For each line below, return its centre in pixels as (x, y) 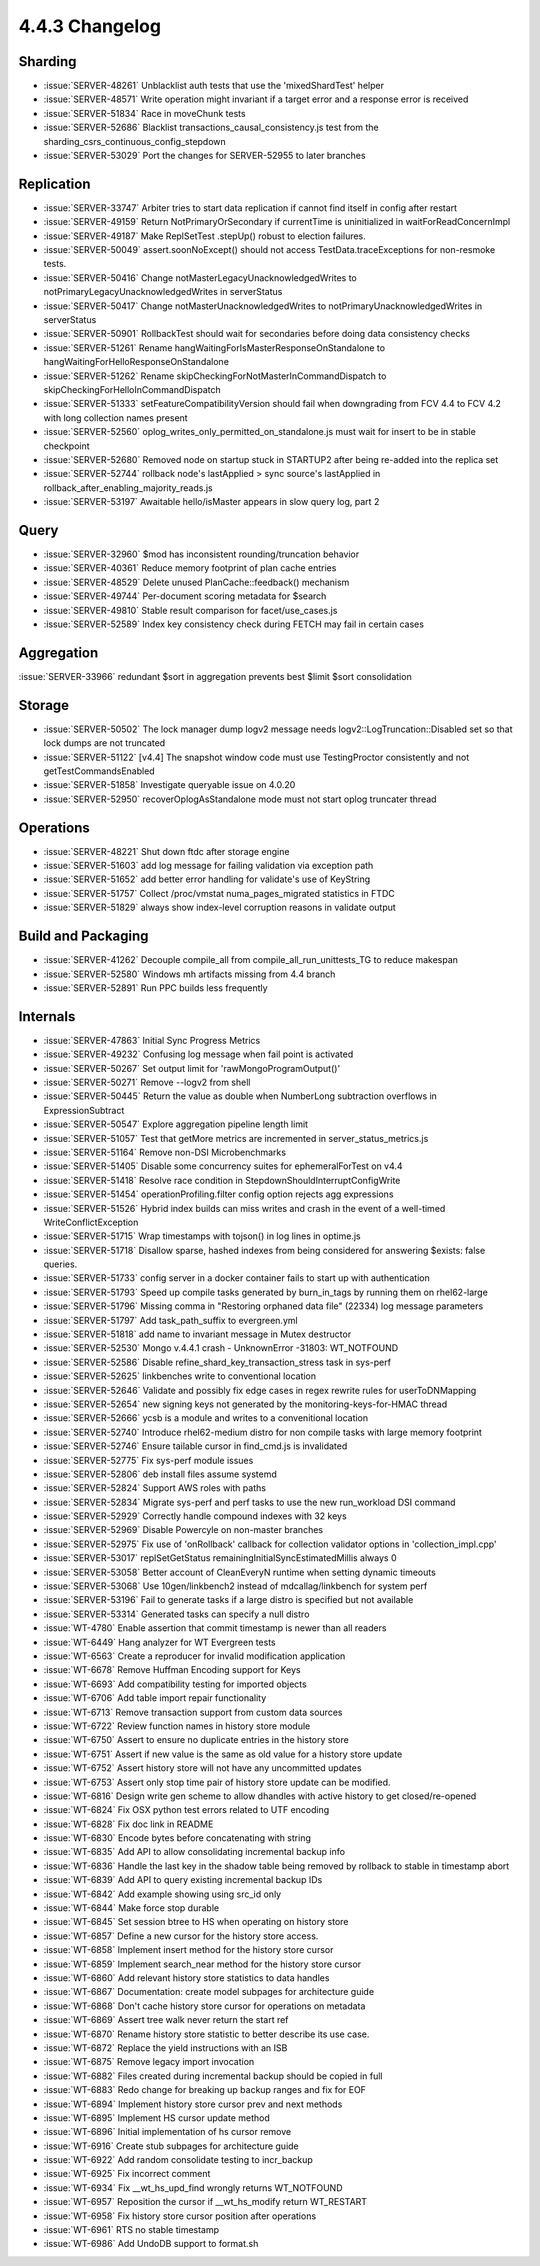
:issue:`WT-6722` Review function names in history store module (177, 1726)
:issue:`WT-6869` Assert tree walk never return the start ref (166, 2020)
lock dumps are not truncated (104, 743)
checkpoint (66, 446)
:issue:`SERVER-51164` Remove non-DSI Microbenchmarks (165, 1152)
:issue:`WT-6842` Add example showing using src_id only (162, 1894)
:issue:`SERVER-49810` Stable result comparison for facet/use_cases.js (190, 610)
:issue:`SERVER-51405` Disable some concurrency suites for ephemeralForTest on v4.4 (223, 1166)
